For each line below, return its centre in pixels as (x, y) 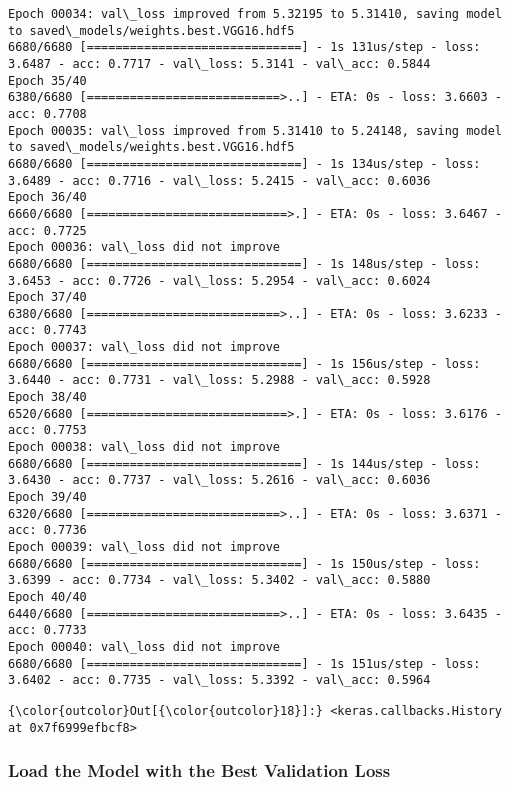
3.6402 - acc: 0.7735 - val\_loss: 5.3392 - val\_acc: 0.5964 (219, 680)
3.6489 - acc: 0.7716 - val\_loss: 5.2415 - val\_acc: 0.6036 (219, 180)
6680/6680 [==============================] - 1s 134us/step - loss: (244, 163)
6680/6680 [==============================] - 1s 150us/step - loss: (244, 563)
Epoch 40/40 (47, 596)
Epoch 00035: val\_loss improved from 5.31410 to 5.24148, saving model (255, 130)
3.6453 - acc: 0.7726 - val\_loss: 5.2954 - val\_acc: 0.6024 (219, 280)
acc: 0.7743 (47, 330)
